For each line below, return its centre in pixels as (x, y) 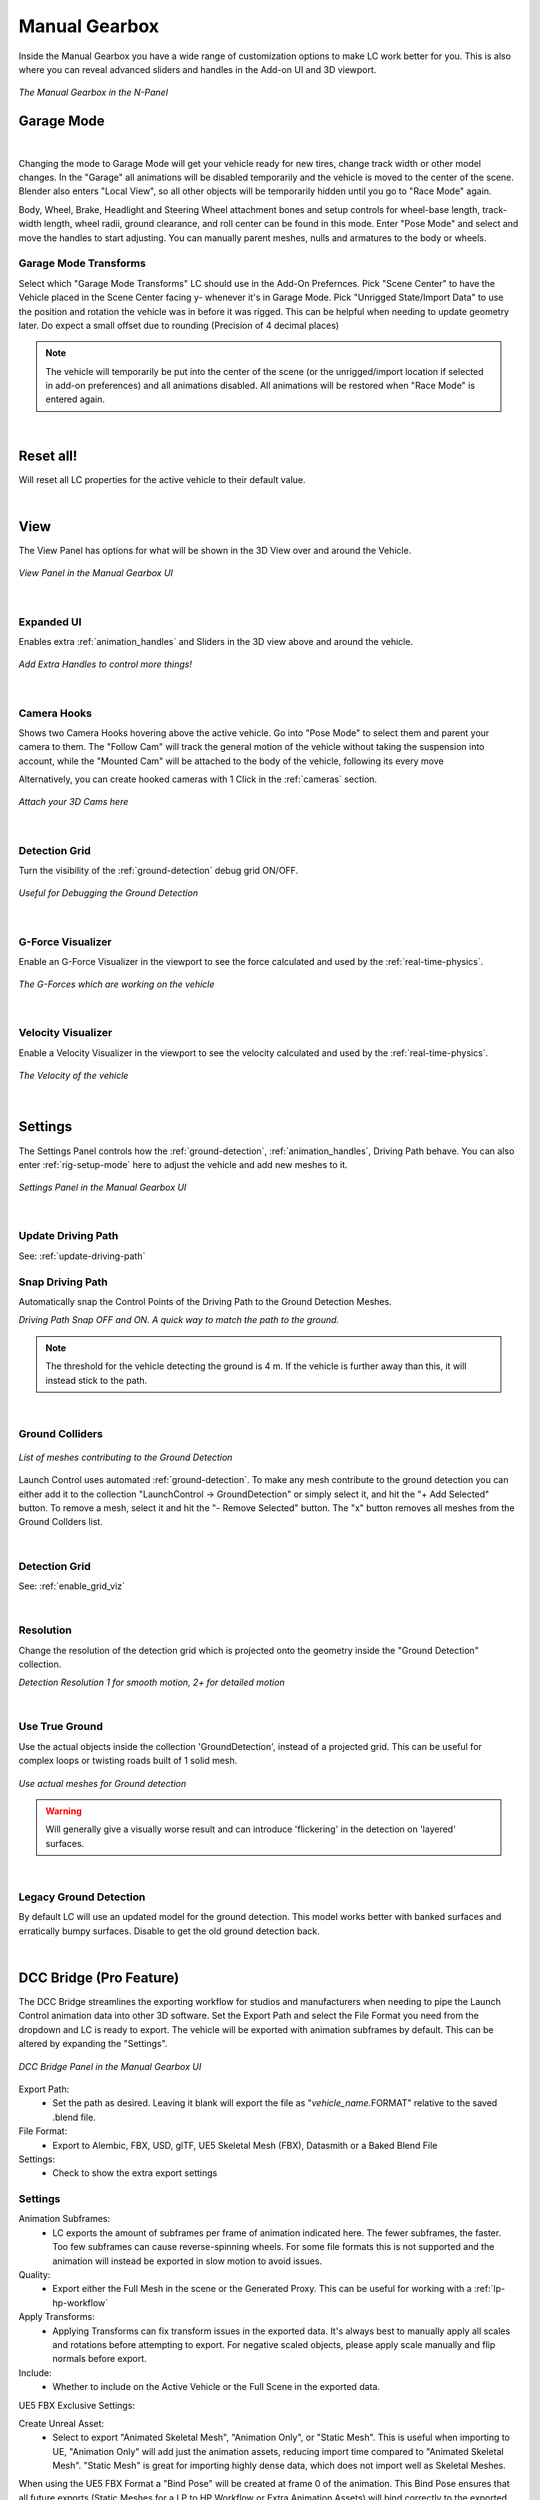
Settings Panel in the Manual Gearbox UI (102, 1187)
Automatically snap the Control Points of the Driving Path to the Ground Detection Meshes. (205, 1301)
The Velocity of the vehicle (73, 1076)
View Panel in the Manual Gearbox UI (96, 573)
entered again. (75, 399)
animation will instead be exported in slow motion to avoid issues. (187, 2261)
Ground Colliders (61, 1433)
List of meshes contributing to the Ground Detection (125, 1457)
